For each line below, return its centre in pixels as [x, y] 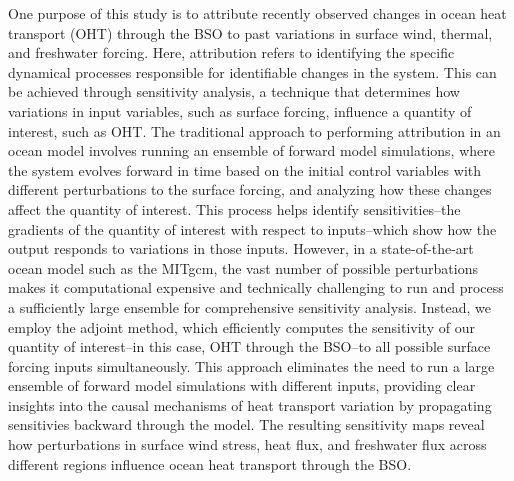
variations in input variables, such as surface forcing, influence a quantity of [240, 110]
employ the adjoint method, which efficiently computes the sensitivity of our [241, 326]
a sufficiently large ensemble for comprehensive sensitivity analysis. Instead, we [249, 306]
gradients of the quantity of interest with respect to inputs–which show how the [252, 228]
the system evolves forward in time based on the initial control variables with [245, 169]
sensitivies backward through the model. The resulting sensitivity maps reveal [246, 424]
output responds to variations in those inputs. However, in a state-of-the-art [241, 248]
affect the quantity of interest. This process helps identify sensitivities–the [234, 208]
